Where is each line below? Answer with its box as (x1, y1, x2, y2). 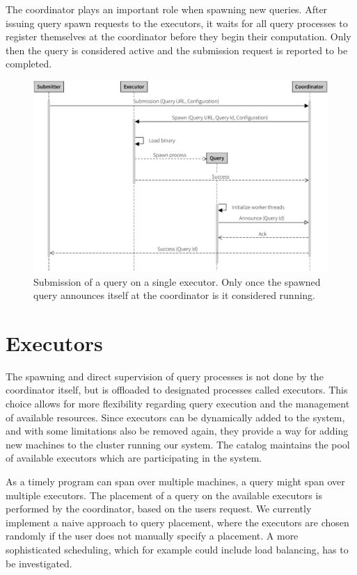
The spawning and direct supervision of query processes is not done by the (6, 369, 324, 383)
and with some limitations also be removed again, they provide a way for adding (6, 423, 349, 438)
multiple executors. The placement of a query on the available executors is (6, 487, 322, 502)
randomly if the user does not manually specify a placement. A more (6, 528, 299, 543)
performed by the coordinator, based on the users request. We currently (6, 501, 312, 516)
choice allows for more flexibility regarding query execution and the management (6, 396, 350, 410)
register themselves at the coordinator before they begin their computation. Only (6, 29, 351, 44)
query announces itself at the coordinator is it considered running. (33, 288, 315, 302)
